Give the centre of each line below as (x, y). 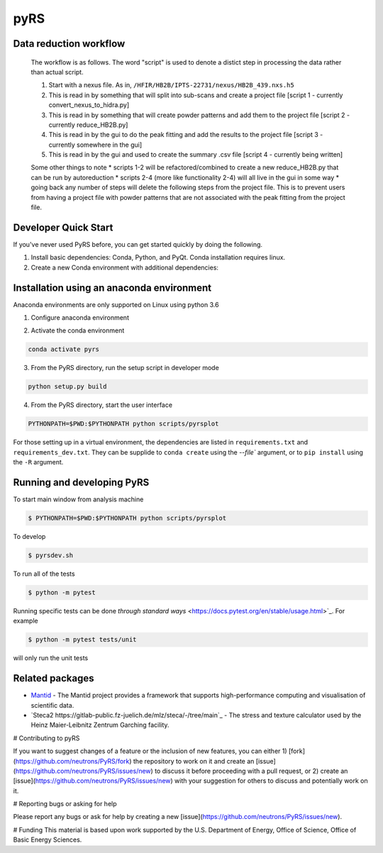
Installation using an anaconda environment (112, 288)
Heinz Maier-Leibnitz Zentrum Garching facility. (100, 725)
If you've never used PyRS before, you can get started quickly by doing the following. (138, 244)
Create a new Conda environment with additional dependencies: (125, 267)
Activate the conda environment (78, 330)
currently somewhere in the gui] (95, 145)
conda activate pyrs (63, 350)
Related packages (54, 678)
